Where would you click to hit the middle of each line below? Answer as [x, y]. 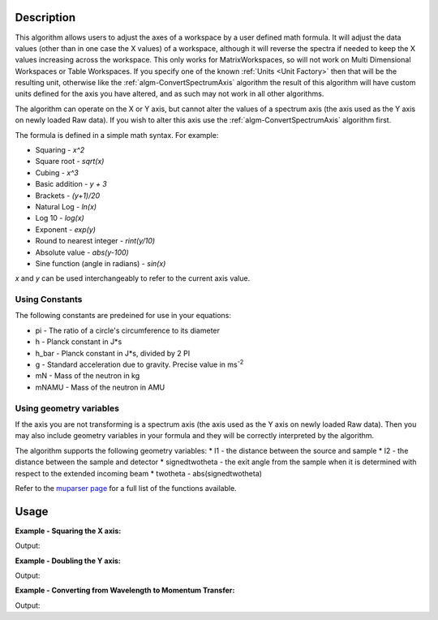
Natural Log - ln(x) [66, 206]
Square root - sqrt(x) [70, 161]
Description [45, 17]
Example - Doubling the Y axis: [68, 561]
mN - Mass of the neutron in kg [88, 376]
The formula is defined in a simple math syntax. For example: [117, 135]
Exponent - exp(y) [66, 229]
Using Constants [49, 299]
